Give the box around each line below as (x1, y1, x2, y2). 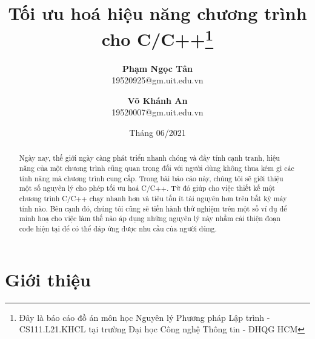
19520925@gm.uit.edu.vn (111, 74, 204, 86)
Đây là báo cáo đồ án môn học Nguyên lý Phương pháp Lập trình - (19, 311, 270, 323)
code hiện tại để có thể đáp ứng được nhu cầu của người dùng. (19, 224, 217, 233)
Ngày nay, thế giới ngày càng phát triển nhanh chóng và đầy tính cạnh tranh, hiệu (19, 153, 280, 163)
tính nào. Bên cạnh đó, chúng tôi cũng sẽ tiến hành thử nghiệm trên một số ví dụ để (19, 203, 287, 213)
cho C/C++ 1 (101, 24, 214, 51)
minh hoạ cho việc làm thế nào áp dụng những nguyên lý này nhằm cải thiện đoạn (19, 213, 280, 224)
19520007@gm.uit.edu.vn (111, 106, 204, 118)
